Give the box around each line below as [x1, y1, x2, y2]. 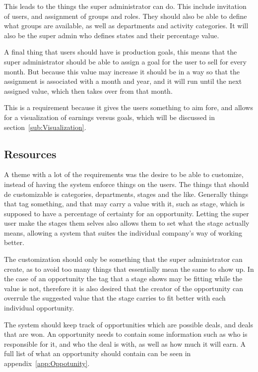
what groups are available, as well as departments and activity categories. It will [4, 20, 249, 31]
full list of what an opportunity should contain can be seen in [4, 348, 191, 359]
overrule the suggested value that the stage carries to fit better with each [4, 293, 226, 303]
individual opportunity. [4, 303, 74, 313]
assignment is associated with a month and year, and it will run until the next [4, 76, 242, 86]
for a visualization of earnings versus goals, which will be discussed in [4, 112, 215, 122]
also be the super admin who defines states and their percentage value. [4, 30, 219, 40]
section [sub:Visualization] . [4, 122, 86, 132]
